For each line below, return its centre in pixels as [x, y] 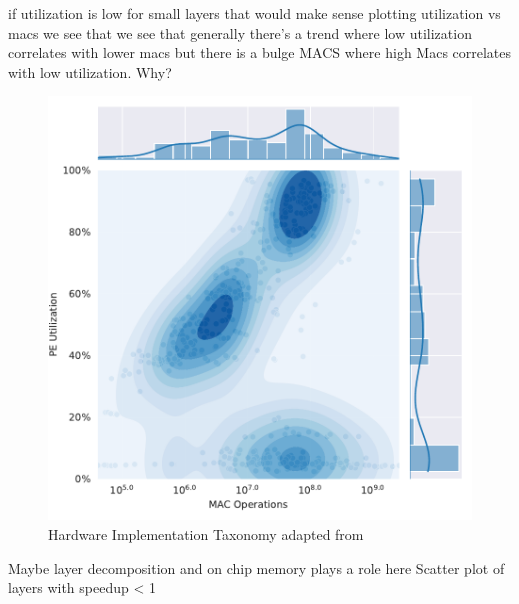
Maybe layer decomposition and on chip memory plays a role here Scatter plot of [256, 567]
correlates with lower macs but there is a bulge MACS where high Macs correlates [260, 52]
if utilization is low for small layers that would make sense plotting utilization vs [254, 13]
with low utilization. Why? [90, 71]
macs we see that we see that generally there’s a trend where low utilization [240, 32]
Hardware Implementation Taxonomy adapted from [206, 533]
